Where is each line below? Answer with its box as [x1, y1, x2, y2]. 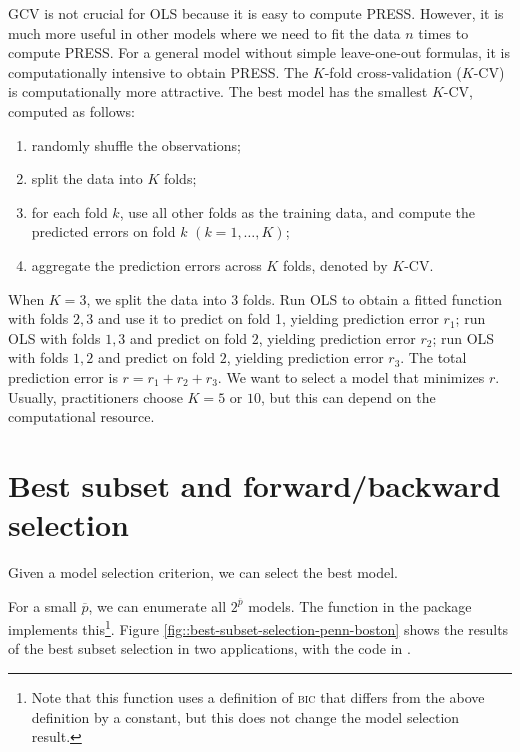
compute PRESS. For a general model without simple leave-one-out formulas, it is [8, 42, 511, 63]
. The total [400, 347, 467, 368]
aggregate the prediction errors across [31, 254, 262, 275]
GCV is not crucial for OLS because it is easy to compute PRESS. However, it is [8, 3, 504, 23]
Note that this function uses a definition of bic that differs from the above [31, 687, 485, 708]
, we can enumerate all [88, 595, 227, 616]
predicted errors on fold [31, 221, 176, 242]
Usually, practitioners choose [8, 386, 183, 407]
